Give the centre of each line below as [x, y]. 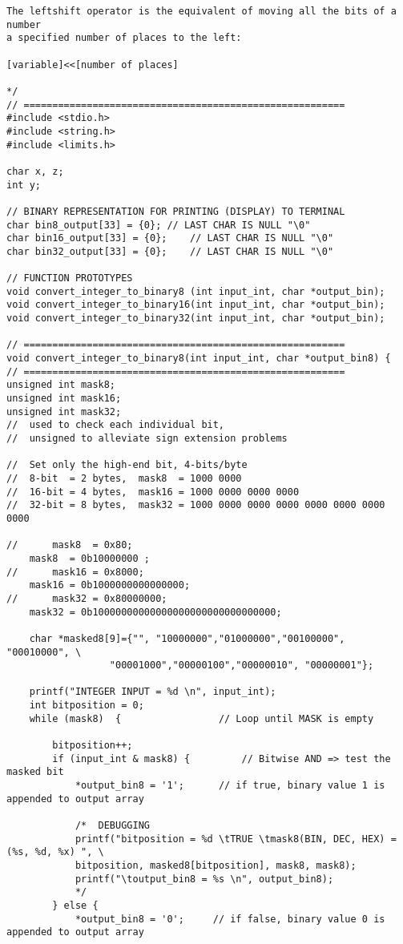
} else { [75, 905]
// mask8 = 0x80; [70, 545]
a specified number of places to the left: [124, 38]
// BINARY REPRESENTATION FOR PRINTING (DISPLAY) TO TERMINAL [176, 211]
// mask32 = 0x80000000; [87, 598]
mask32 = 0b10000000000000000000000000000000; [155, 612]
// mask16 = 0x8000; [75, 572]
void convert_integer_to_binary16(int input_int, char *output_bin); [196, 305]
